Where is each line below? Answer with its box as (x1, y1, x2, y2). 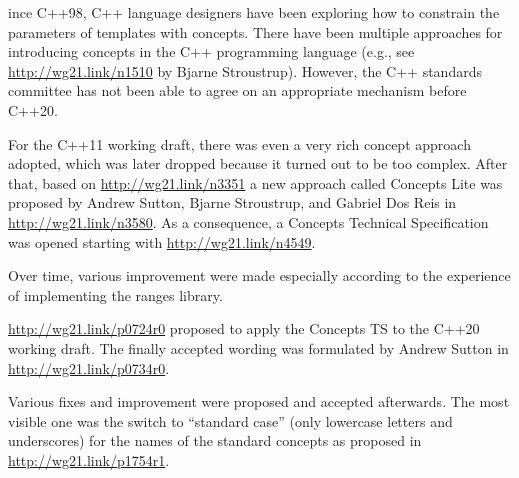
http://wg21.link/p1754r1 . (8, 449, 170, 470)
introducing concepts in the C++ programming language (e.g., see (8, 41, 415, 62)
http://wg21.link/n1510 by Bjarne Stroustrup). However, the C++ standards (8, 60, 482, 81)
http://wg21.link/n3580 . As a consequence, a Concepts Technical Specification (8, 211, 489, 232)
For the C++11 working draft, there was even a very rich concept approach (8, 133, 471, 154)
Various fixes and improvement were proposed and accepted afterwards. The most (8, 391, 510, 412)
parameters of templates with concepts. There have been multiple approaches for (8, 21, 503, 42)
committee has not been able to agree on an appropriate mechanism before (8, 80, 467, 101)
